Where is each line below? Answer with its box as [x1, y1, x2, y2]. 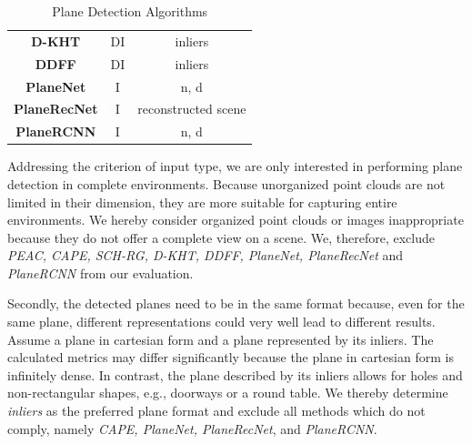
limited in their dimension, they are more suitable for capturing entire [7, 192, 397, 211]
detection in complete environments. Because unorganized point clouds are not [7, 174, 446, 193]
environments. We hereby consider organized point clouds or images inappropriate [7, 210, 464, 229]
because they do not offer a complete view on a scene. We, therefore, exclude [7, 227, 435, 247]
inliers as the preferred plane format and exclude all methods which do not [7, 401, 426, 420]
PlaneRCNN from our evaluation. [7, 263, 194, 282]
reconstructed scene [137, 99, 246, 118]
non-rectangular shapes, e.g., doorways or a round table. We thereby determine [7, 383, 448, 402]
